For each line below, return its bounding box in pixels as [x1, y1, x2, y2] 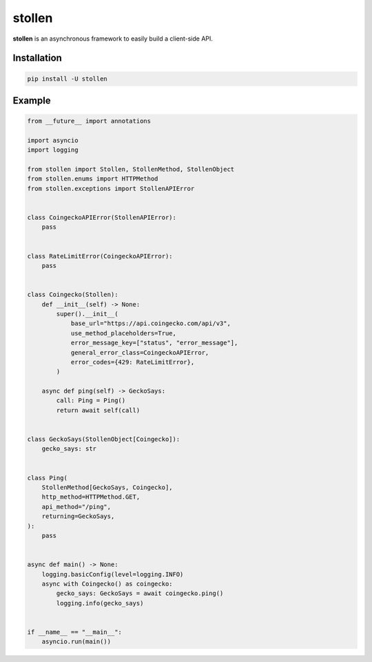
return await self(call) [56, 406, 141, 414]
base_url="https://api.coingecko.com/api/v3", [70, 320, 231, 327]
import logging [27, 146, 79, 154]
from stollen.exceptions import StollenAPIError [27, 185, 195, 192]
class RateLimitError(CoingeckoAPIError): [27, 252, 173, 260]
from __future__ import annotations [27, 117, 152, 125]
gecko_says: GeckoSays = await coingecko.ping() [56, 590, 224, 597]
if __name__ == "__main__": [27, 628, 122, 636]
